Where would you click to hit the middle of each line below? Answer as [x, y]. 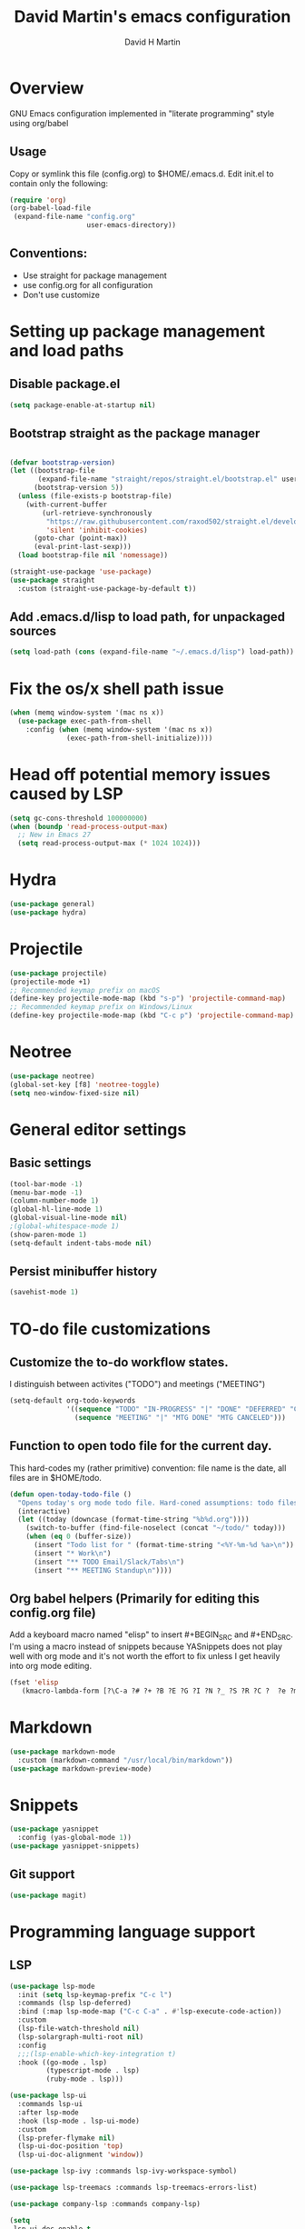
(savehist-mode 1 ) [44, 1293]
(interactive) [44, 1511]
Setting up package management [138, 331]
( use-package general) [52, 905]
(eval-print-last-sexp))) [82, 547]
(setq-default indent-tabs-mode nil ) [81, 1243]
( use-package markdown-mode [63, 1752]
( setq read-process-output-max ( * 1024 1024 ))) [109, 844]
